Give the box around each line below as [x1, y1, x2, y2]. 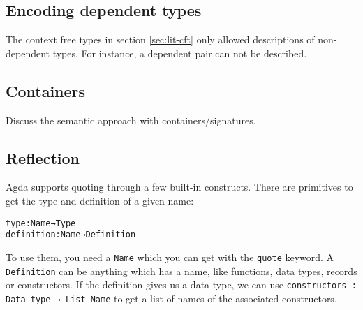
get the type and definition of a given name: [6, 193, 194, 207]
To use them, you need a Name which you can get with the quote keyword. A [6, 249, 334, 264]
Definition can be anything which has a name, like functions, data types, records [6, 263, 357, 278]
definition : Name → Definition [6, 230, 136, 240]
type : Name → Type [6, 218, 76, 228]
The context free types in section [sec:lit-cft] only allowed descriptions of [6, 32, 315, 47]
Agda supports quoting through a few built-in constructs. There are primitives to [6, 179, 353, 194]
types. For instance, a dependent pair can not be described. [52, 45, 307, 60]
